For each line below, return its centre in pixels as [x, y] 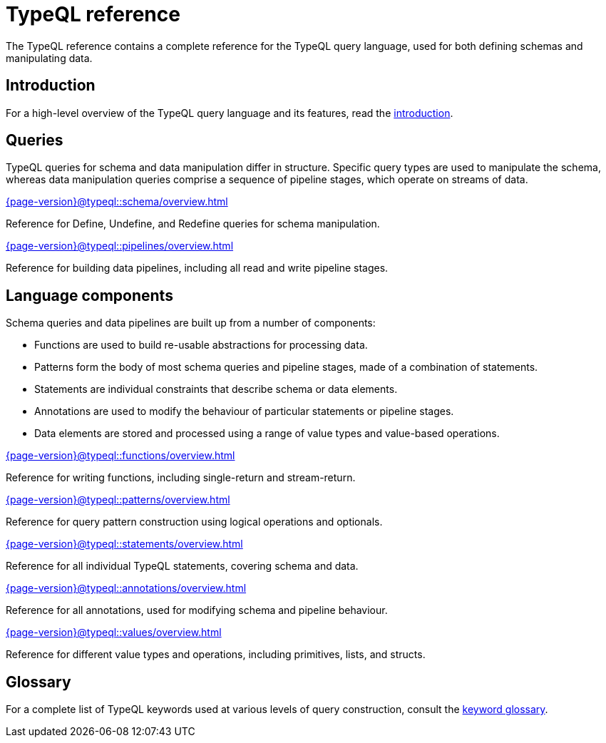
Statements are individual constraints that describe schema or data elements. [216, 389]
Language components [89, 295]
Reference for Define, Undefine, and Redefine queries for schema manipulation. [193, 224]
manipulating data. [49, 58]
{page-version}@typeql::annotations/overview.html [126, 588]
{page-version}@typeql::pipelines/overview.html [120, 246]
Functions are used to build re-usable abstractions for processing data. [201, 345]
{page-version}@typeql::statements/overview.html [124, 544]
